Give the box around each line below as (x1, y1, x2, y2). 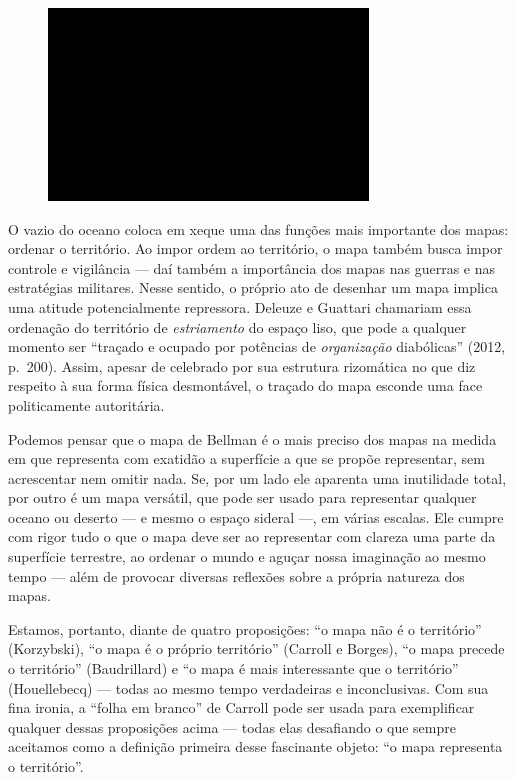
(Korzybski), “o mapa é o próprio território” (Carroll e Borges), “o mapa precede (8, 638, 505, 659)
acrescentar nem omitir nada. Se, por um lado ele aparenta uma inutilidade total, (8, 467, 507, 488)
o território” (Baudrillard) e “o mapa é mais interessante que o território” (8, 658, 459, 679)
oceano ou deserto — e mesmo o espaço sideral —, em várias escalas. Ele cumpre (8, 506, 504, 527)
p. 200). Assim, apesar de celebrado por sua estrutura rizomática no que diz (8, 355, 476, 376)
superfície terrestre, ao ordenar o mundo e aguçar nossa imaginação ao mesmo (8, 546, 486, 567)
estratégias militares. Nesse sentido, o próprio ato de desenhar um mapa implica (8, 277, 498, 298)
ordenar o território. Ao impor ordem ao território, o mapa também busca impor (8, 238, 503, 259)
